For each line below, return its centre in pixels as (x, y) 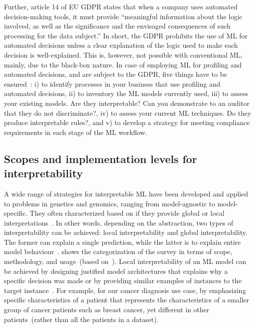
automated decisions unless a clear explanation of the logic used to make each (121, 45)
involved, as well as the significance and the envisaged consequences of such (117, 26)
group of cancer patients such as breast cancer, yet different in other (107, 310)
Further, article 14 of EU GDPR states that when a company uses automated (121, 6)
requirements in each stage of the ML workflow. (76, 132)
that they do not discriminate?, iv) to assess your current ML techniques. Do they (128, 113)
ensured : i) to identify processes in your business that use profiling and (112, 83)
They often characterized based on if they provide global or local (127, 213)
